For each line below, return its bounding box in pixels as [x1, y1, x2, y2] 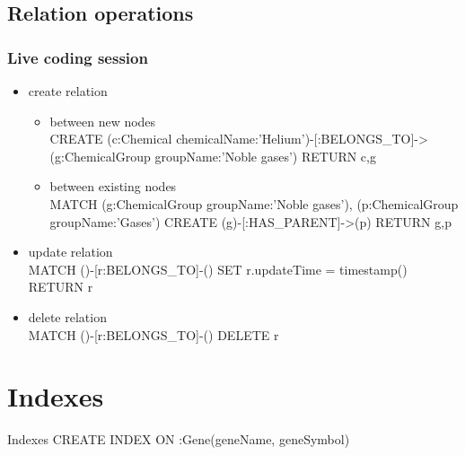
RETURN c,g [301, 146, 376, 165]
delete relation [28, 307, 107, 326]
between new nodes [49, 111, 156, 130]
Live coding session [7, 46, 148, 68]
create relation [28, 82, 108, 100]
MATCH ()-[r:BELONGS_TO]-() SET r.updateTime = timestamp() [28, 259, 408, 278]
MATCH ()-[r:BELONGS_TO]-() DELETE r [28, 325, 279, 344]
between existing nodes [49, 177, 177, 196]
